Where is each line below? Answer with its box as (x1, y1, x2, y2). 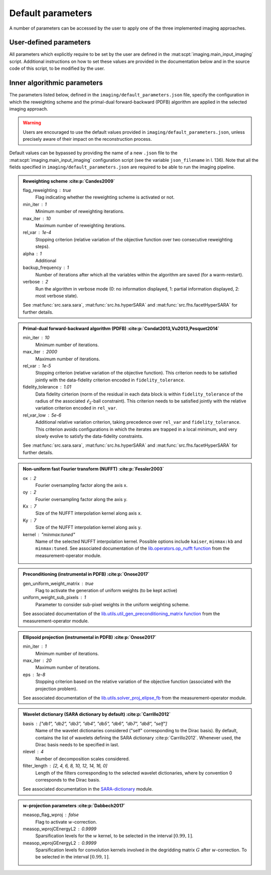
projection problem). (35, 686, 78, 692)
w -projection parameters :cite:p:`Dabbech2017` (23, 802, 125, 809)
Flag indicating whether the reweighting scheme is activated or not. (35, 194, 175, 201)
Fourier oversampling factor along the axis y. (35, 496, 128, 502)
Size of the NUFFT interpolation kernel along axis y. (35, 524, 142, 530)
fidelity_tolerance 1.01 (23, 384, 71, 390)
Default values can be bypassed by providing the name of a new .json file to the (9, 150, 178, 156)
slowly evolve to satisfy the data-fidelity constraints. (35, 433, 144, 439)
